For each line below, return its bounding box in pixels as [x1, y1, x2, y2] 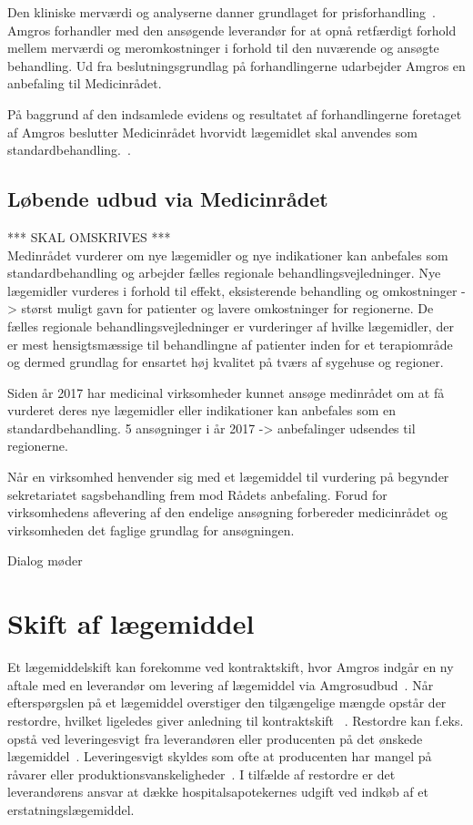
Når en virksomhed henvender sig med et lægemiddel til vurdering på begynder [7, 467, 449, 486]
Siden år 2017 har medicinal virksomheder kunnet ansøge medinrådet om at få [7, 382, 445, 402]
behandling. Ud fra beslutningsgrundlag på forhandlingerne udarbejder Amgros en [7, 56, 466, 75]
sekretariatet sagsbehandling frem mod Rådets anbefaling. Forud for [7, 484, 387, 504]
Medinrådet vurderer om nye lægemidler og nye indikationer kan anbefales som [7, 245, 448, 264]
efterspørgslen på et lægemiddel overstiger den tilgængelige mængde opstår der [7, 693, 447, 712]
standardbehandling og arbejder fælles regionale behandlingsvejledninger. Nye [7, 263, 441, 282]
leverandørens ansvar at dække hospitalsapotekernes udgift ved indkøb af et [7, 782, 428, 801]
